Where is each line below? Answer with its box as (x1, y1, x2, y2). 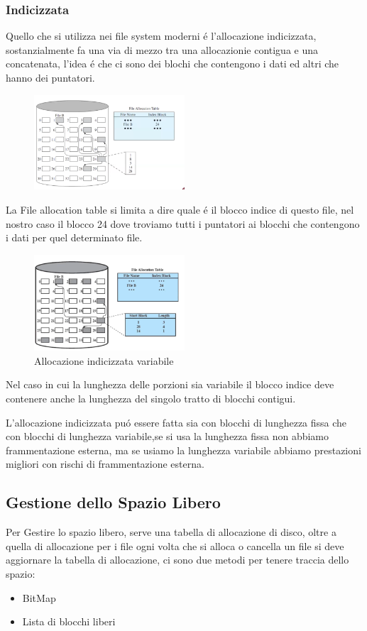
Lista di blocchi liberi (22, 614, 116, 629)
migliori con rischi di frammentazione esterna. (6, 456, 204, 471)
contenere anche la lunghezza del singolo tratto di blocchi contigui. (6, 390, 296, 405)
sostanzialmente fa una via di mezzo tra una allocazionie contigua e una (6, 42, 319, 57)
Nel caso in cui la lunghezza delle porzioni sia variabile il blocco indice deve (6, 377, 334, 392)
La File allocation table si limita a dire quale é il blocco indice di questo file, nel (6, 202, 354, 216)
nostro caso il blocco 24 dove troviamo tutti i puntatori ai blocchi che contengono (6, 216, 360, 231)
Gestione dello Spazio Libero (6, 491, 221, 513)
